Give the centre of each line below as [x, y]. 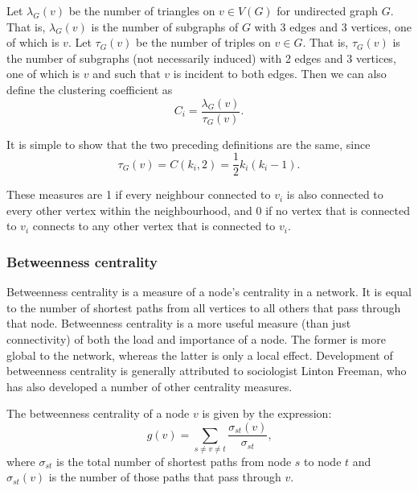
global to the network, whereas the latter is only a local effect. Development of [200, 355]
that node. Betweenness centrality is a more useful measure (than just [179, 323]
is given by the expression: [267, 413]
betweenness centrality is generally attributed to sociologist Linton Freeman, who [207, 371]
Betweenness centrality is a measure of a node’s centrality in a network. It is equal [209, 292]
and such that [127, 74]
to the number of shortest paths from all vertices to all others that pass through [204, 307]
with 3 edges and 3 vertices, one [333, 26]
